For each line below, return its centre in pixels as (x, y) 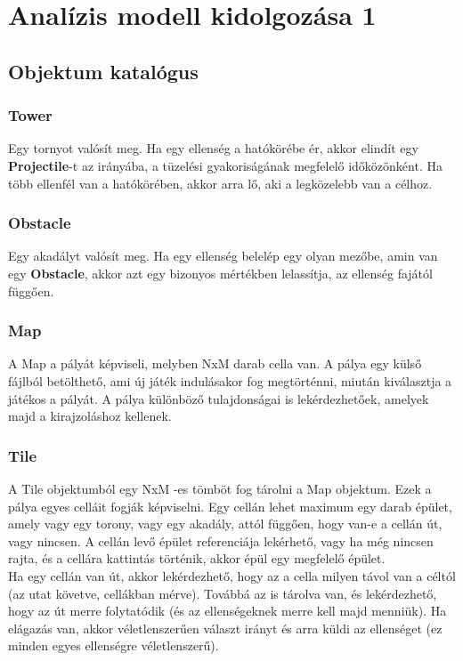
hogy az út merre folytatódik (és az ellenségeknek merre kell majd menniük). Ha (227, 611)
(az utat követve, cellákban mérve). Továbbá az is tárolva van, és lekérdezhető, (223, 593)
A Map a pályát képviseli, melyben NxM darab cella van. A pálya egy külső (215, 363)
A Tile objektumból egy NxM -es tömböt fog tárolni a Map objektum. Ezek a (220, 488)
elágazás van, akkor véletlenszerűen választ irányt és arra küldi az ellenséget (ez (225, 628)
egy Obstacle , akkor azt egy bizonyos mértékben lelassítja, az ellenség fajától (220, 273)
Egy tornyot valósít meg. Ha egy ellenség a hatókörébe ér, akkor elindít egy (213, 148)
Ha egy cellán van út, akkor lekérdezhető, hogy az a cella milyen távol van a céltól (232, 575)
